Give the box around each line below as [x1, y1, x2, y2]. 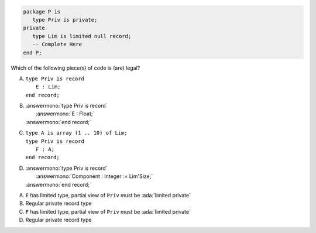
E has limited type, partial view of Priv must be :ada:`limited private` [25, 192, 191, 198]
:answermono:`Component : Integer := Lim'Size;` [36, 173, 153, 180]
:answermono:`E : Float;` [36, 110, 95, 117]
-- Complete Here [32, 41, 82, 48]
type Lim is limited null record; [32, 33, 132, 39]
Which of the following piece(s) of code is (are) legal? [11, 64, 140, 71]
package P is [23, 8, 61, 15]
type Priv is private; [32, 16, 98, 23]
